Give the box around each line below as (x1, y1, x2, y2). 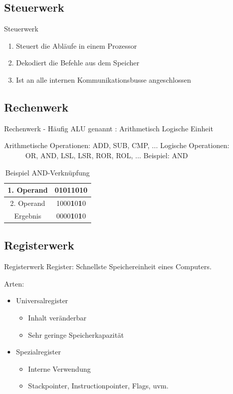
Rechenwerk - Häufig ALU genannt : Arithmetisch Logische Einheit (4, 123, 213, 133)
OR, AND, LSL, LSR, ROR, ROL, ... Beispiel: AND (25, 150, 188, 160)
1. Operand (8, 185, 48, 195)
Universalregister (16, 295, 68, 306)
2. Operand (10, 198, 45, 208)
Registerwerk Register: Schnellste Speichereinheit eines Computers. (4, 261, 212, 272)
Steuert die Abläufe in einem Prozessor (16, 40, 137, 51)
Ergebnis (14, 210, 42, 221)
